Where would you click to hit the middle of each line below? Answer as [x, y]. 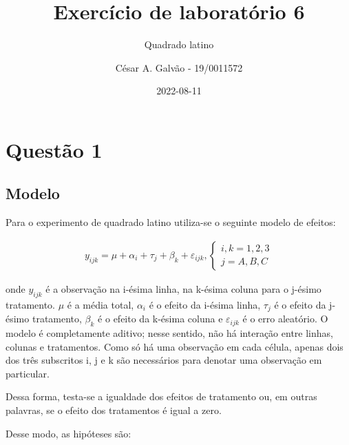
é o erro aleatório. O [285, 319]
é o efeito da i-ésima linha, [205, 304]
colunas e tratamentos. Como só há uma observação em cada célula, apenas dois [174, 346]
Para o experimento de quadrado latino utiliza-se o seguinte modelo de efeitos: [171, 222]
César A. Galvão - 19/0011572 [179, 67]
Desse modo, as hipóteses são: [68, 433]
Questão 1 [54, 149]
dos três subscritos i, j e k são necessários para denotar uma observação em [164, 360]
